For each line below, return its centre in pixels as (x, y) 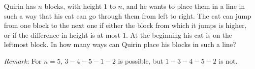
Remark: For (23, 60)
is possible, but (141, 60)
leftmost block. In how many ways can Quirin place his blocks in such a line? (120, 44)
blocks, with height (73, 6)
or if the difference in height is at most (62, 34)
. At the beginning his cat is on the (179, 34)
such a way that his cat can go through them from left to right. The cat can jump (127, 15)
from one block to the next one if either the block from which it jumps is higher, (125, 25)
